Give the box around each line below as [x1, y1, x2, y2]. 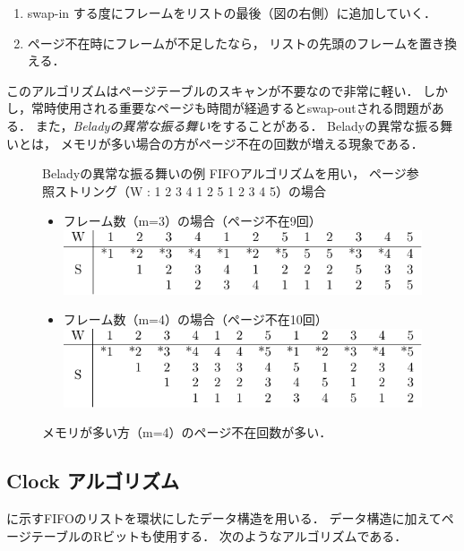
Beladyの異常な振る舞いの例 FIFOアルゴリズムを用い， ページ [42, 164, 407, 183]
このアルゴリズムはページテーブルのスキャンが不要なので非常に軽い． [6, 81, 419, 99]
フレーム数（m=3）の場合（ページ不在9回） [63, 211, 322, 230]
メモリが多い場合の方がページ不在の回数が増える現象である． [60, 133, 424, 152]
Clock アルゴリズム [6, 467, 180, 495]
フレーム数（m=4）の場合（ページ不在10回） [63, 310, 328, 329]
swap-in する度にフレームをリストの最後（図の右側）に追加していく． [27, 4, 436, 22]
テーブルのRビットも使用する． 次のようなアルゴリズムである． [30, 526, 408, 545]
